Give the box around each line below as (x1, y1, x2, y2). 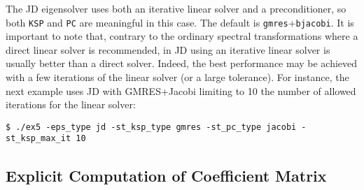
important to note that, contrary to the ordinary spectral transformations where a (6, 29, 358, 43)
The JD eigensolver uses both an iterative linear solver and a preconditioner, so (6, 1, 346, 15)
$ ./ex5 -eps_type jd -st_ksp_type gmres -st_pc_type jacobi (6, 122, 297, 132)
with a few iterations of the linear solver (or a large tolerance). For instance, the (6, 70, 349, 85)
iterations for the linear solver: (6, 97, 136, 112)
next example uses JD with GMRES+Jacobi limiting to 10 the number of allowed (6, 83, 356, 98)
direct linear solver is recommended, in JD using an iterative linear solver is (6, 42, 330, 57)
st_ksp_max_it (6, 133, 71, 144)
